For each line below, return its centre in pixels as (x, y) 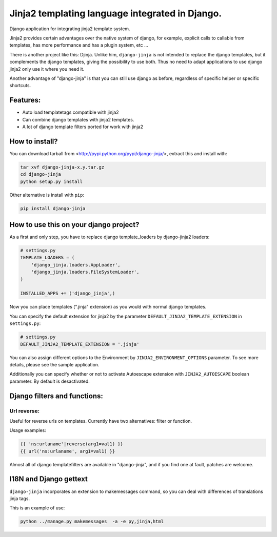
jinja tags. (20, 498)
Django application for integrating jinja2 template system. (70, 29)
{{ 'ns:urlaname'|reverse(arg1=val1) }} (72, 444)
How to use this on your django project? (74, 225)
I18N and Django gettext (49, 479)
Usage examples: (28, 430)
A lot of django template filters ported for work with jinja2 (83, 127)
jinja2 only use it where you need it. (47, 69)
